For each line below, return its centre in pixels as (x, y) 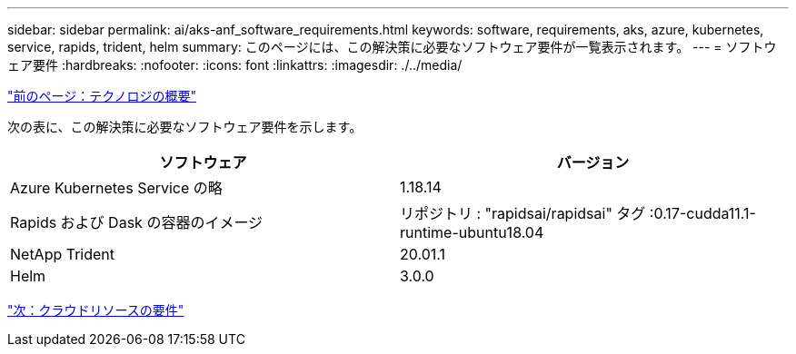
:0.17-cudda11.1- (702, 213)
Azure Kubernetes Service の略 (116, 188)
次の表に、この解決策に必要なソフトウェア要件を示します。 (185, 127)
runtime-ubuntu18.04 (472, 232)
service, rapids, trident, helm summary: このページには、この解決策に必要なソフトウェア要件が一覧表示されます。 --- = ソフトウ (392, 47)
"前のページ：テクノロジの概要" (102, 96)
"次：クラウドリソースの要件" (96, 310)
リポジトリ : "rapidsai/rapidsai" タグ (523, 213)
